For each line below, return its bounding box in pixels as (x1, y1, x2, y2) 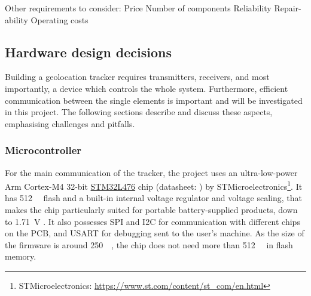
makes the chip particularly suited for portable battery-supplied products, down (5, 203, 298, 216)
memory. (5, 250, 36, 263)
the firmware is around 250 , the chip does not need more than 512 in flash (5, 238, 293, 251)
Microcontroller (5, 143, 82, 158)
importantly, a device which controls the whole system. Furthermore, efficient (5, 82, 288, 94)
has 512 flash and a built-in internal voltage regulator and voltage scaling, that (5, 192, 302, 204)
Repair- (274, 2, 301, 14)
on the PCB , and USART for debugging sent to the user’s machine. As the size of (5, 227, 304, 239)
